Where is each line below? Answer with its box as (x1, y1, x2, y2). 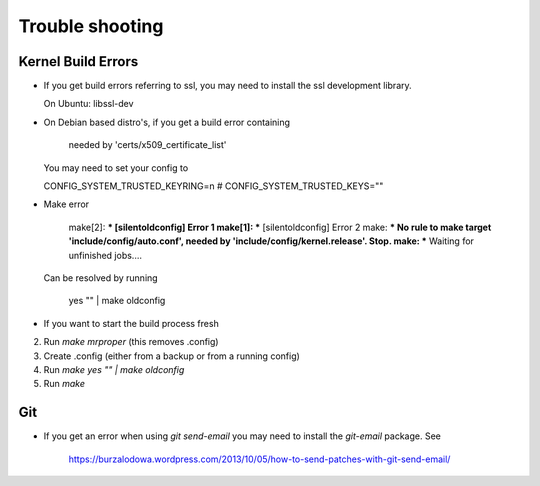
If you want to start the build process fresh (43, 317, 219, 329)
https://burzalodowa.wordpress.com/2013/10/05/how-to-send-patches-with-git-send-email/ (68, 453, 451, 465)
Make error (43, 198, 90, 210)
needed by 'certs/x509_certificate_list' (68, 139, 227, 151)
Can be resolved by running (43, 271, 159, 284)
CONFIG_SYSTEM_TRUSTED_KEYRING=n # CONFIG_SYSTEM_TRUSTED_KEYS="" (43, 180, 384, 192)
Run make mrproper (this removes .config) (43, 336, 219, 348)
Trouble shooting (18, 15, 164, 37)
